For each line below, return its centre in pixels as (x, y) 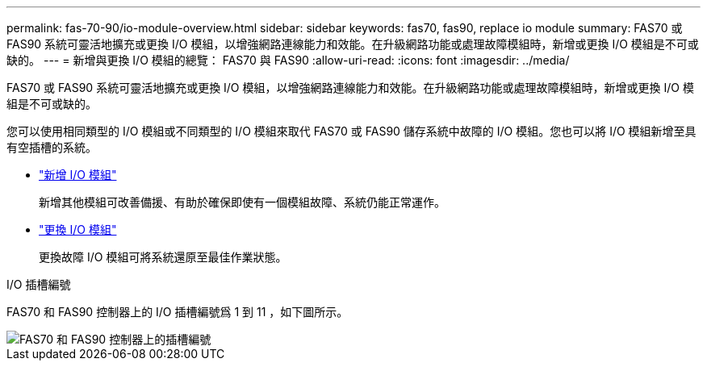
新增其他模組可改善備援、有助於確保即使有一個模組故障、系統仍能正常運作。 (242, 202)
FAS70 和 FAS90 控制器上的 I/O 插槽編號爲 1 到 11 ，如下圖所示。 (178, 312)
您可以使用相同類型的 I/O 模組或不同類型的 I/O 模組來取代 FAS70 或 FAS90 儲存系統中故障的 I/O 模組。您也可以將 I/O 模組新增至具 (351, 131)
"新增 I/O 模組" (78, 175)
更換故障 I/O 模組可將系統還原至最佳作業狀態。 (163, 257)
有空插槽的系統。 (52, 147)
